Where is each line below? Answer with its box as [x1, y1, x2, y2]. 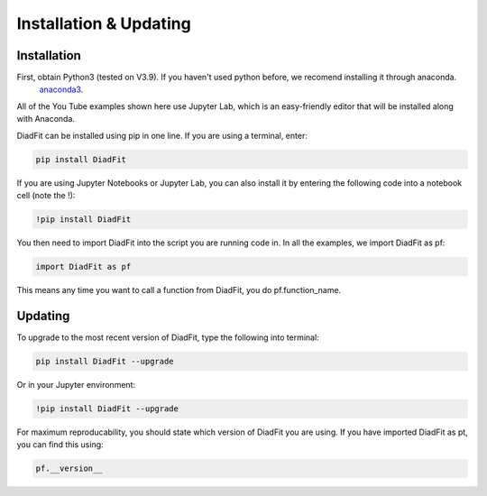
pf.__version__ [35, 464, 103, 473]
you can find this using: [16, 439, 104, 450]
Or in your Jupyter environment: [16, 379, 135, 390]
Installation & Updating [16, 14, 191, 33]
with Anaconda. [16, 114, 76, 124]
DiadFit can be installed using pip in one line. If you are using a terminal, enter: [16, 130, 308, 141]
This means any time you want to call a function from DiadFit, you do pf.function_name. [16, 284, 342, 295]
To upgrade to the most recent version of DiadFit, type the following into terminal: [16, 332, 319, 343]
